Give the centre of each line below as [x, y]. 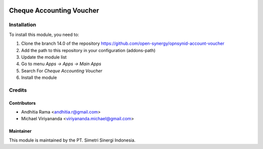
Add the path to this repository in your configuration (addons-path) [88, 50]
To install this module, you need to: [44, 35]
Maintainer [20, 131]
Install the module [39, 77]
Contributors [22, 103]
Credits [18, 90]
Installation [23, 25]
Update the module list [44, 57]
